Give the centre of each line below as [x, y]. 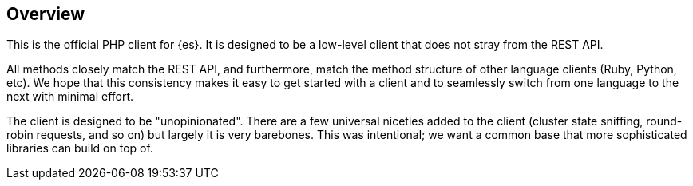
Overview [46, 14]
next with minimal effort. [70, 97]
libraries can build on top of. [80, 148]
